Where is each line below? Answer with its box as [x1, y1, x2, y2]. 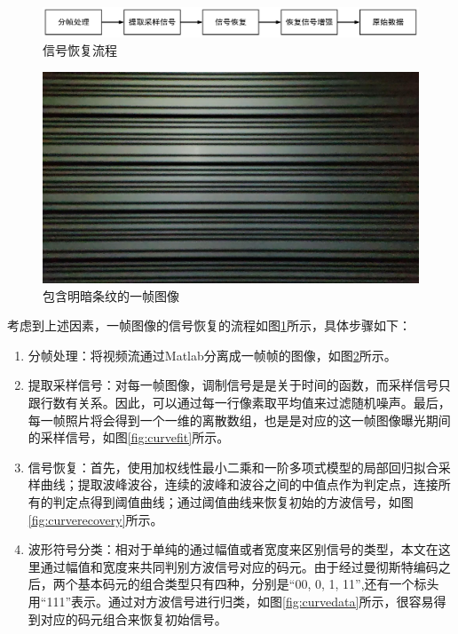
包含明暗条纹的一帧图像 [43, 286, 179, 305]
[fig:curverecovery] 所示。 [28, 510, 163, 528]
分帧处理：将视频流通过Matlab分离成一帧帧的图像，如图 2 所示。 [28, 345, 397, 364]
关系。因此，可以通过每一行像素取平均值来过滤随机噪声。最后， [77, 393, 451, 412]
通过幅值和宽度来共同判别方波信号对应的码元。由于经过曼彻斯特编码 [40, 557, 438, 575]
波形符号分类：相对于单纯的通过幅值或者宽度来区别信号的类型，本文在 [28, 540, 438, 559]
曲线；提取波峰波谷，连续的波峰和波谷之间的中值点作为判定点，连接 [40, 475, 438, 494]
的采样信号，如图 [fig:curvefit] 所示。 [28, 428, 230, 447]
